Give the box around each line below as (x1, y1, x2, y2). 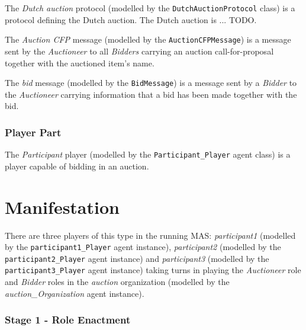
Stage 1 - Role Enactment (5, 312, 131, 327)
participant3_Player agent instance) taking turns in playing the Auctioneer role (5, 264, 301, 276)
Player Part (5, 124, 62, 139)
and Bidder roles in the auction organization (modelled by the (5, 275, 230, 288)
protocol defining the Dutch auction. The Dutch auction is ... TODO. (5, 13, 257, 25)
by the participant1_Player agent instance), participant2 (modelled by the (5, 241, 281, 253)
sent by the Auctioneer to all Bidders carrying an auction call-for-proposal (5, 44, 274, 57)
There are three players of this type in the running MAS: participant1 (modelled (5, 229, 296, 241)
